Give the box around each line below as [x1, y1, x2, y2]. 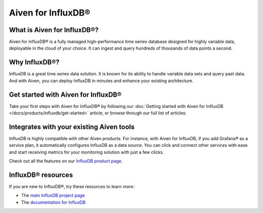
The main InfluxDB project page [21, 193, 85, 198]
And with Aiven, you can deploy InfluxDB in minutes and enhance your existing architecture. [9, 78, 194, 84]
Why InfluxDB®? [9, 58, 60, 67]
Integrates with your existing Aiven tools [9, 123, 135, 131]
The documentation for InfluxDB [21, 199, 86, 205]
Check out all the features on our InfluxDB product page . [9, 158, 123, 164]
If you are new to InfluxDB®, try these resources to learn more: [9, 184, 135, 190]
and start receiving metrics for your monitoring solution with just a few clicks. [9, 149, 164, 155]
